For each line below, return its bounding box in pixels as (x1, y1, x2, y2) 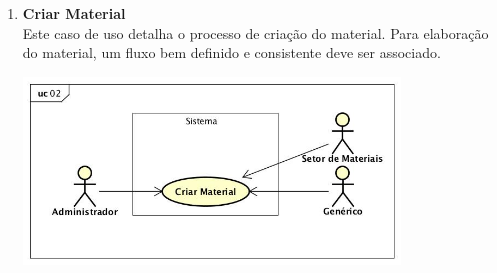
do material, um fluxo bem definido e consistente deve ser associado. (22, 42, 441, 63)
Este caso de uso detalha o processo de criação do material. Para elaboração (22, 22, 489, 43)
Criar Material (22, 3, 126, 23)
